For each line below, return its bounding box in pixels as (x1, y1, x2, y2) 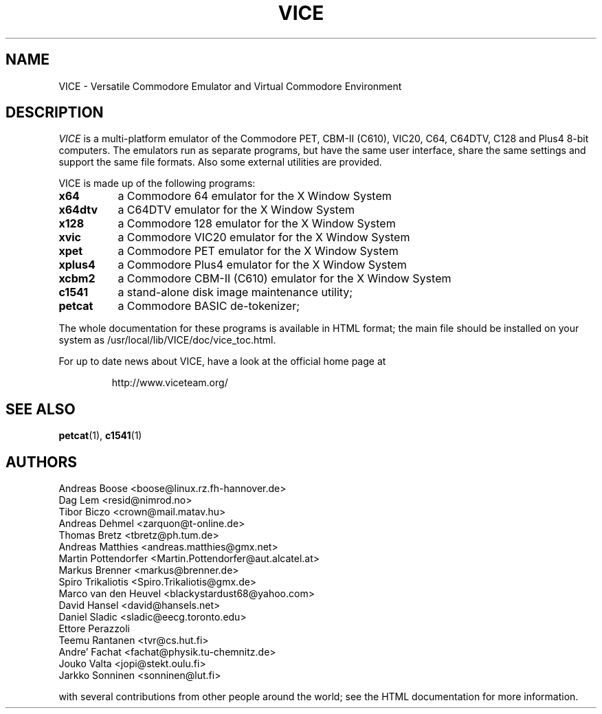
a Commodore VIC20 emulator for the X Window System (118, 230, 410, 245)
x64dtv (58, 203, 98, 217)
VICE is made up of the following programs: (58, 177, 256, 190)
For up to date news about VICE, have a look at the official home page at (58, 355, 386, 368)
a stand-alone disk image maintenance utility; (118, 285, 353, 300)
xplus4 (58, 258, 96, 272)
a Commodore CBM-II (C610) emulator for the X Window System (118, 271, 452, 286)
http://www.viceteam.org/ (111, 377, 228, 389)
